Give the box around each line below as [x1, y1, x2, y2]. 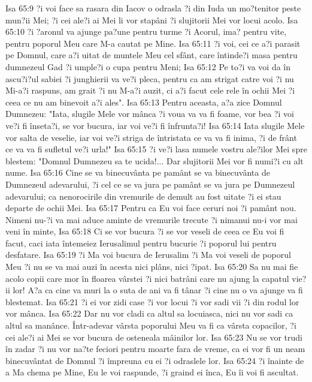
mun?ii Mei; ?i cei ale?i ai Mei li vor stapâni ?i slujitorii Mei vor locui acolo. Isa [5, 13, 298, 26]
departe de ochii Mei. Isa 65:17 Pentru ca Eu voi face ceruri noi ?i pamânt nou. [5, 201, 296, 214]
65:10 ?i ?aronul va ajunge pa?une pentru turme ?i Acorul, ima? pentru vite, [5, 25, 287, 38]
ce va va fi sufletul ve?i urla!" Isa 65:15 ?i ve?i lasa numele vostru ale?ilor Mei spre [5, 143, 307, 155]
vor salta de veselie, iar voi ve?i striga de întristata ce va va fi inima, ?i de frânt [5, 131, 297, 143]
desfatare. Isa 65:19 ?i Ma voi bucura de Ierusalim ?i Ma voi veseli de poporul [5, 248, 291, 261]
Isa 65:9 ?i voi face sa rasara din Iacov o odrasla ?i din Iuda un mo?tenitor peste [5, 2, 301, 14]
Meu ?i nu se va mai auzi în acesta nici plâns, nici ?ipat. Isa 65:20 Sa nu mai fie [5, 260, 298, 273]
